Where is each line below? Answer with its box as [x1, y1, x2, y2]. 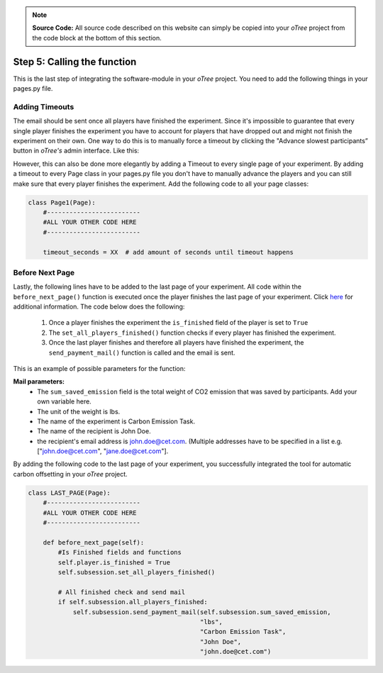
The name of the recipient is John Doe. [37, 427, 152, 435]
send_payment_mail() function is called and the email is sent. [48, 348, 235, 357]
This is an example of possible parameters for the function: [13, 364, 186, 372]
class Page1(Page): [28, 199, 96, 206]
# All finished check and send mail [57, 588, 186, 596]
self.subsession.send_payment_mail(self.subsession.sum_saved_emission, [72, 608, 331, 616]
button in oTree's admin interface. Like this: [13, 146, 140, 155]
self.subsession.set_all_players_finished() [57, 568, 216, 576]
